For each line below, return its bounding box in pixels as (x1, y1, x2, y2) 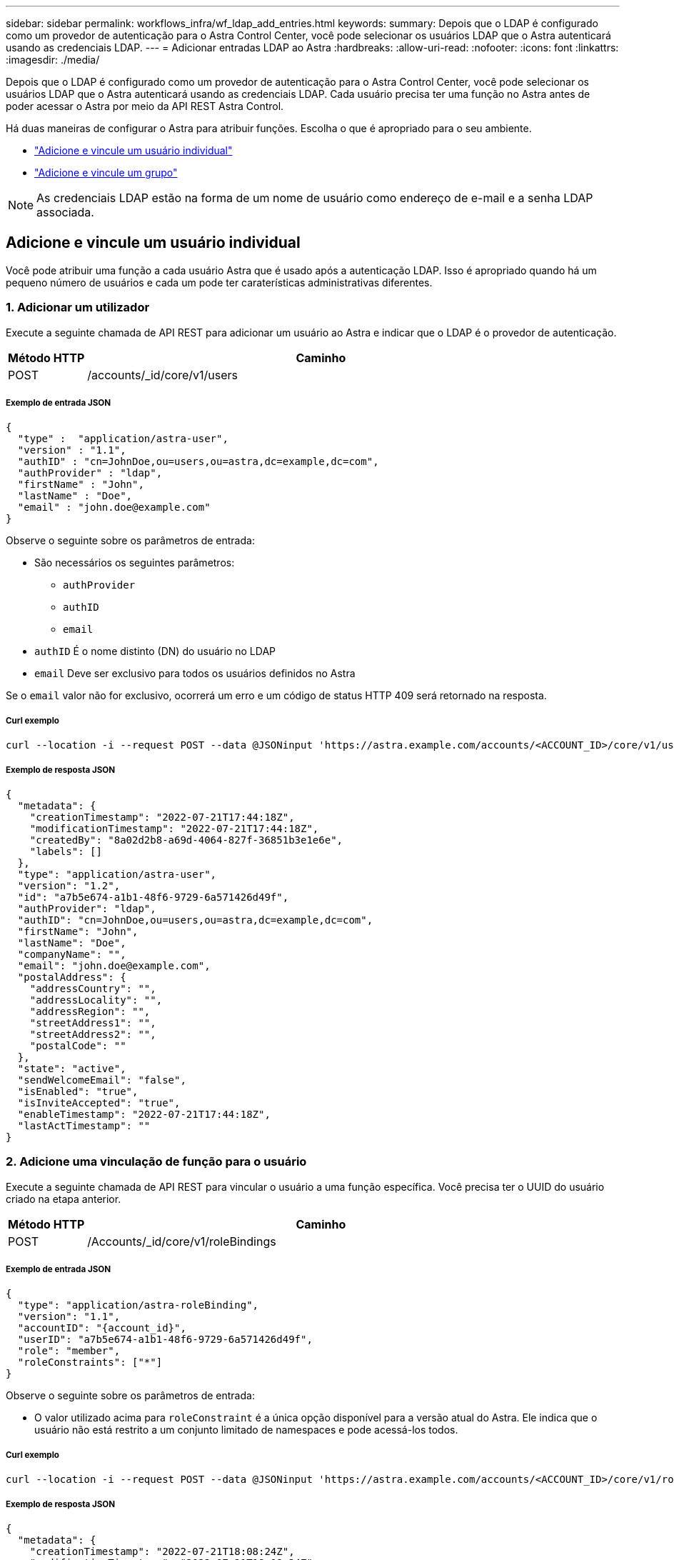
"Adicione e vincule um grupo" (34, 166, 178, 179)
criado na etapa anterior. (6, 1192, 121, 1205)
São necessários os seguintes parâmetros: (34, 556, 235, 569)
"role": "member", (17, 1345, 121, 1357)
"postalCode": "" (29, 1039, 126, 1051)
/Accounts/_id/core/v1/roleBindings (87, 1234, 276, 1249)
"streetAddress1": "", (29, 1016, 156, 1029)
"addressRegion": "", (29, 1005, 151, 1017)
